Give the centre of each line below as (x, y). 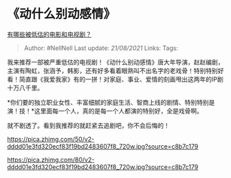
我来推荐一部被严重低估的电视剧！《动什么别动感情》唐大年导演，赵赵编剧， (115, 62)
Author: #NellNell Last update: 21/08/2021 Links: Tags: (101, 48)
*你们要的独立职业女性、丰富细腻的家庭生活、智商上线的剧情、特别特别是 (111, 102)
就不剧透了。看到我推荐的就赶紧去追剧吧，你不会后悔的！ (88, 125)
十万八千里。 (25, 88)
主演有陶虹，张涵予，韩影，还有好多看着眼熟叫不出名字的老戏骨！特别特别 (112, 71)
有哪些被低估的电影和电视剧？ (49, 34)
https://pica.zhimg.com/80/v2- (51, 160)
